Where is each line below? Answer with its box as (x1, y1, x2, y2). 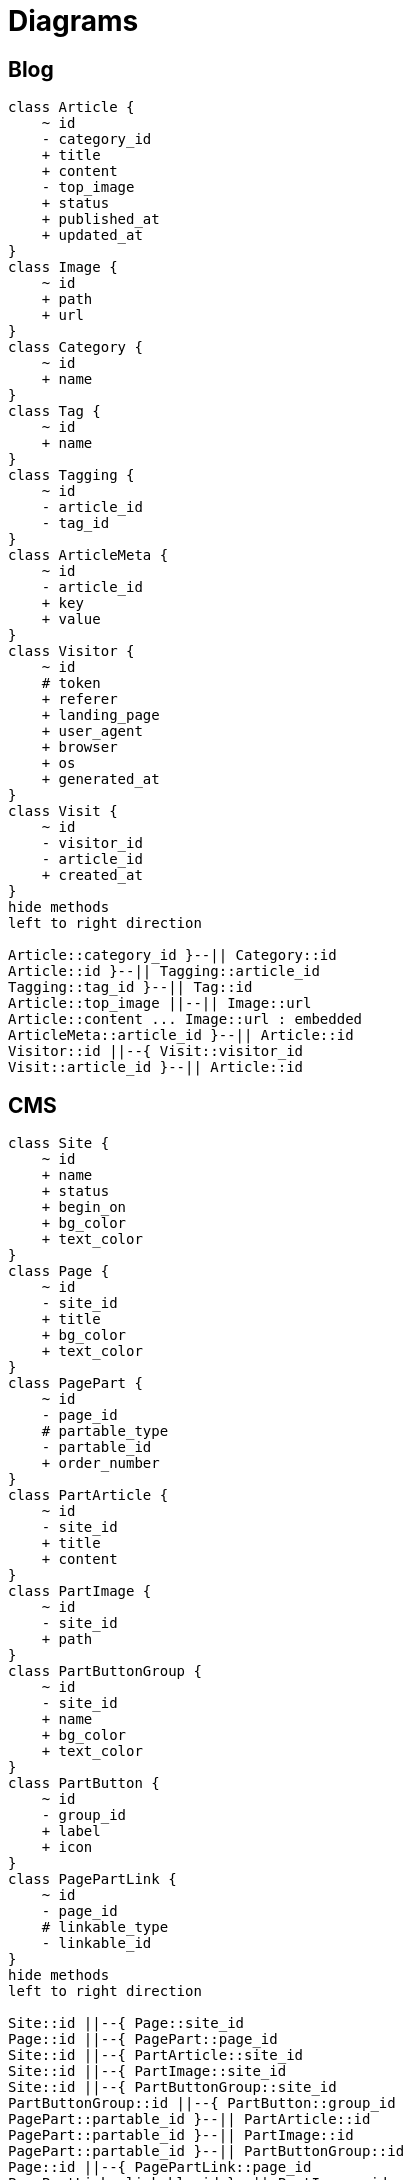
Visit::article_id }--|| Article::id (8, 1059, 304, 1076)
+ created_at (41, 867, 143, 884)
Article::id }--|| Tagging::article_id (8, 963, 320, 980)
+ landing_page (41, 707, 160, 724)
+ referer (41, 691, 118, 708)
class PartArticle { (8, 1487, 169, 1504)
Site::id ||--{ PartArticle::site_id (8, 2047, 304, 2064)
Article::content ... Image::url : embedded (8, 1011, 363, 1028)
